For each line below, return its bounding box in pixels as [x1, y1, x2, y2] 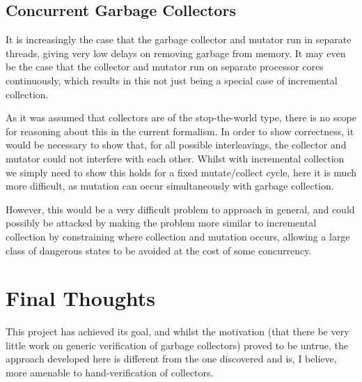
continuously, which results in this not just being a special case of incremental [6, 72, 338, 87]
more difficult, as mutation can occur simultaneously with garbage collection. [6, 178, 334, 193]
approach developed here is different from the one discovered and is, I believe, [6, 351, 337, 366]
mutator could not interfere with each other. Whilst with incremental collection [6, 151, 345, 165]
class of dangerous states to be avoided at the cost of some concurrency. [6, 243, 312, 257]
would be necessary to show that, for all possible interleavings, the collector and [6, 137, 347, 152]
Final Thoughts [6, 284, 156, 312]
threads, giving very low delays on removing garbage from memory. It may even [6, 45, 346, 60]
